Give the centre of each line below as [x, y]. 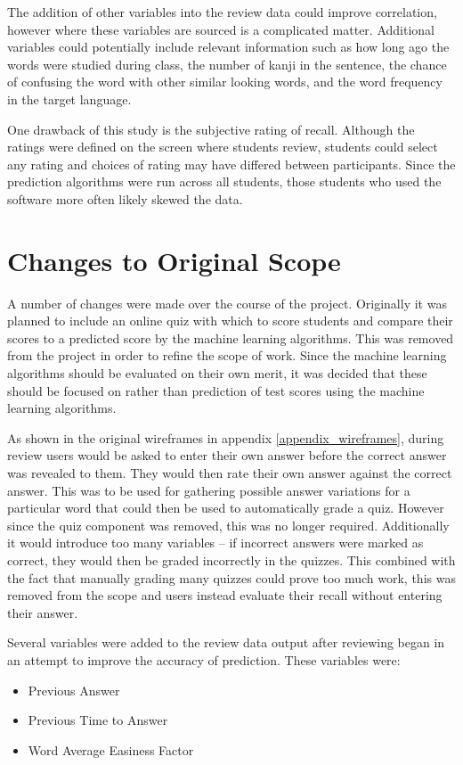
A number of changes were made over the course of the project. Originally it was [227, 303]
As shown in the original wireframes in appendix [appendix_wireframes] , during [226, 437]
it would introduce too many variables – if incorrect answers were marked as [215, 543]
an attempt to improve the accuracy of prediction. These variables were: [204, 659]
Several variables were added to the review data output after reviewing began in [226, 642]
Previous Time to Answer [98, 720]
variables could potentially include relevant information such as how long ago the [228, 47]
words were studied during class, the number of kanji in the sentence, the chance [227, 64]
